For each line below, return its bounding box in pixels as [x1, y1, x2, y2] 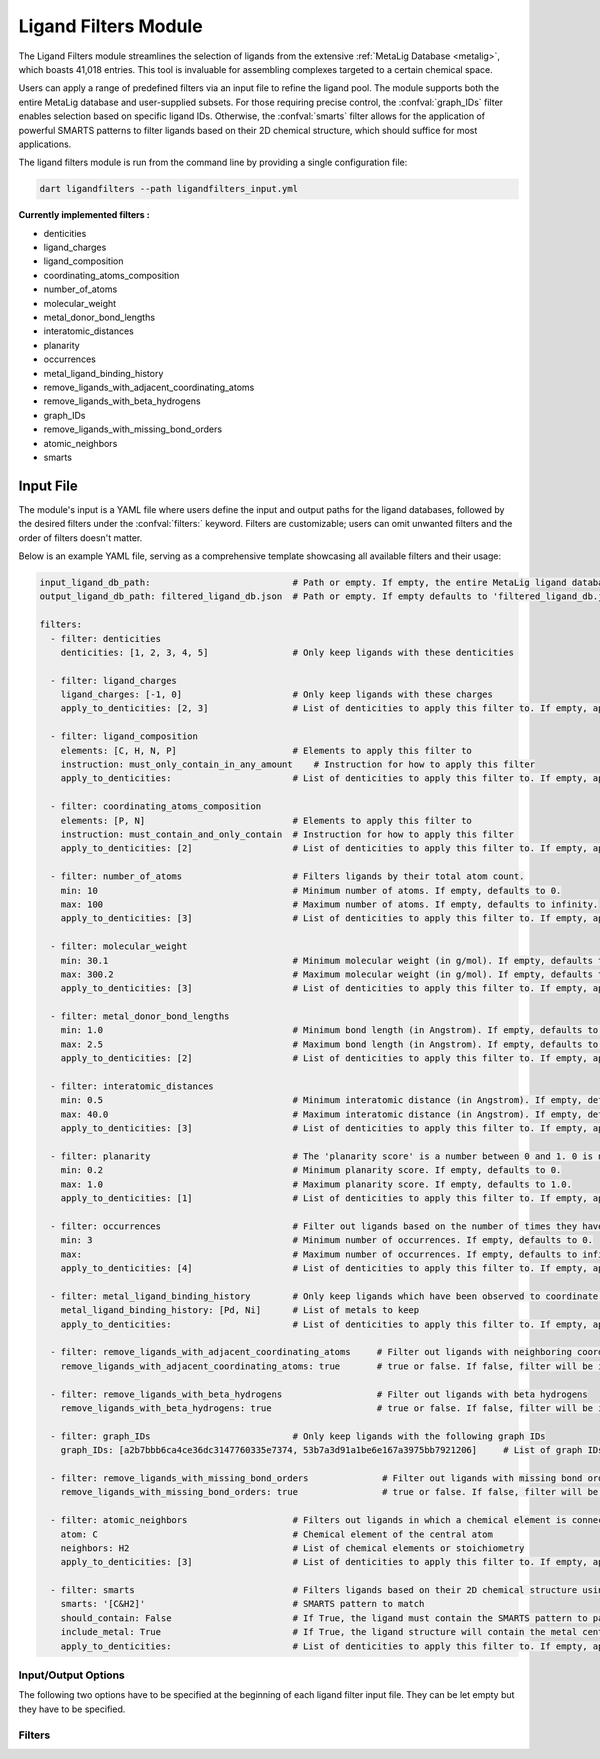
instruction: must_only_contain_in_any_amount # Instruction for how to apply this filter [60, 759, 535, 770]
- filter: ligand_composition [50, 731, 199, 742]
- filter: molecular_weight [50, 941, 188, 952]
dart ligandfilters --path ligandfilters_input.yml [39, 183, 299, 195]
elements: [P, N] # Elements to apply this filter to [60, 815, 472, 826]
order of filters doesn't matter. [18, 531, 143, 544]
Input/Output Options [18, 1668, 125, 1682]
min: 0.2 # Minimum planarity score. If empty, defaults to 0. [60, 1165, 562, 1176]
